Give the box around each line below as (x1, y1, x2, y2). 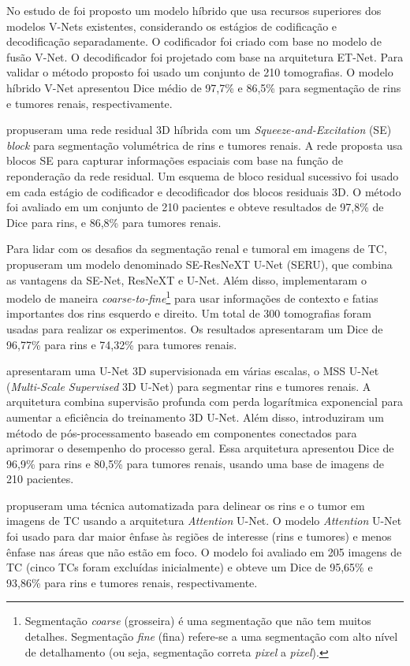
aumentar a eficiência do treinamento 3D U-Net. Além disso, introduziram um (6, 408, 384, 425)
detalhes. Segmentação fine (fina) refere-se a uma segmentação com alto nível (24, 628, 398, 645)
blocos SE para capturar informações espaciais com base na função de (6, 152, 343, 169)
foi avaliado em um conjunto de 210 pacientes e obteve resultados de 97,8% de (6, 199, 384, 215)
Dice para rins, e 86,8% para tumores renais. (6, 214, 222, 230)
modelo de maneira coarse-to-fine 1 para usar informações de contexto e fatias (6, 288, 378, 306)
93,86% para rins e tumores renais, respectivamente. (6, 574, 258, 590)
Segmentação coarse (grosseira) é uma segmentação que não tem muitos (24, 612, 371, 629)
